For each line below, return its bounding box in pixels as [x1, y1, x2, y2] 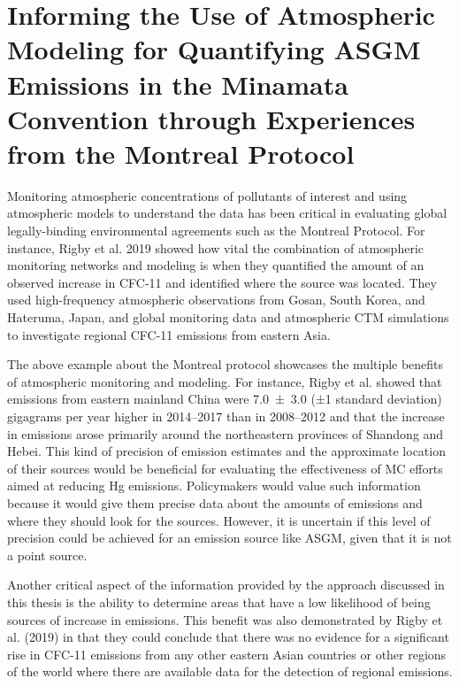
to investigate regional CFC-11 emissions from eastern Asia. [7, 325, 331, 343]
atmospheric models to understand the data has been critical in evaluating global [7, 204, 448, 222]
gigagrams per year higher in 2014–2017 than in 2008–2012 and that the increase [7, 407, 445, 425]
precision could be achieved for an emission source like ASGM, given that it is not [7, 528, 452, 547]
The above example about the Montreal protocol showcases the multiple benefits [7, 355, 444, 374]
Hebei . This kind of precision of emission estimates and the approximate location [7, 442, 446, 460]
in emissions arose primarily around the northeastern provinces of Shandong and [7, 424, 444, 443]
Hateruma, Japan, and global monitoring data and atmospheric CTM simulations [7, 308, 449, 327]
